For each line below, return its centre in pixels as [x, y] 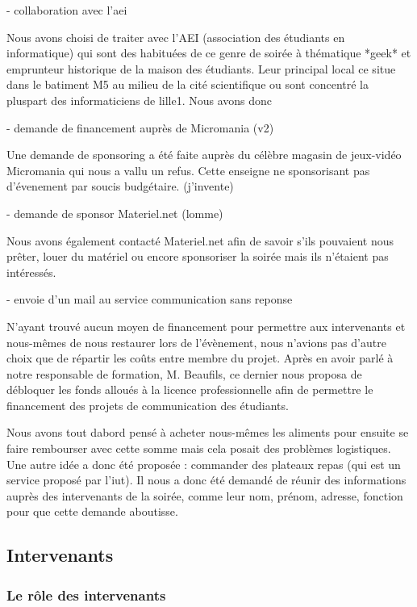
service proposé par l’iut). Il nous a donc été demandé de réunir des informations [206, 480]
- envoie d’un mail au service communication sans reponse [150, 299]
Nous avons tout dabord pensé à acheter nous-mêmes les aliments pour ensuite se [208, 432]
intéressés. [31, 272]
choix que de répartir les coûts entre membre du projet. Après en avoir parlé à [200, 358]
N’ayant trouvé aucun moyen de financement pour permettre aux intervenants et [206, 326]
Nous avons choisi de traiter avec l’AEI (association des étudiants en [176, 37]
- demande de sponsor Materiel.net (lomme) [115, 213]
